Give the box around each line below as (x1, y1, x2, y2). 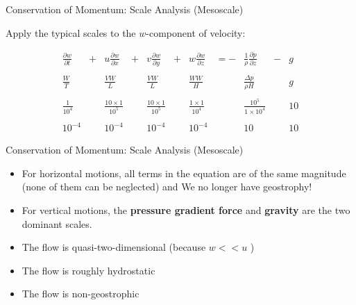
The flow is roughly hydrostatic (22, 263, 155, 277)
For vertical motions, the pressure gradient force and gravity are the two (22, 202, 350, 217)
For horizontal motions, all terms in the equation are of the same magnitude (22, 165, 346, 180)
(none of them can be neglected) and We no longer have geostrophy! (22, 179, 312, 194)
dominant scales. (22, 216, 92, 231)
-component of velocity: (146, 25, 246, 40)
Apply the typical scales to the (6, 25, 136, 40)
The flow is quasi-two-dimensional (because (22, 240, 206, 254)
